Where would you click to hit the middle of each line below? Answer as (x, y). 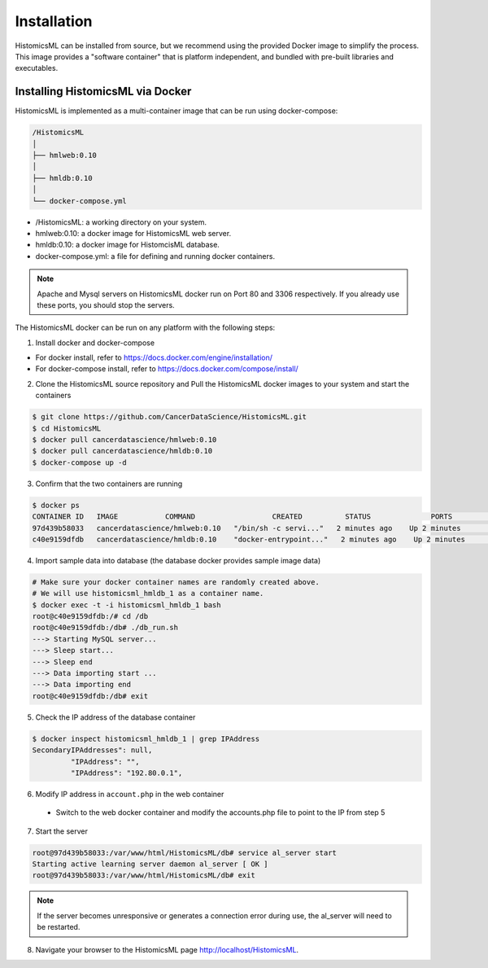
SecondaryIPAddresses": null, (92, 750)
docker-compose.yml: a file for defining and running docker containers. (155, 256)
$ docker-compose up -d (80, 462)
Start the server (62, 831)
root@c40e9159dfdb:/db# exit (90, 696)
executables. (37, 68)
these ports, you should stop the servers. (106, 304)
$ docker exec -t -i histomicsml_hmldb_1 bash (126, 605)
